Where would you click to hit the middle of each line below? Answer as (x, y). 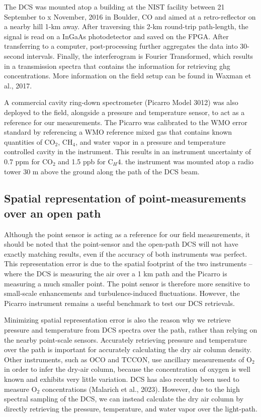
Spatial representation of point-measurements (125, 198)
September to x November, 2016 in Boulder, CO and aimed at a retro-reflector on (130, 16)
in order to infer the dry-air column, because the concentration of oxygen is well (127, 369)
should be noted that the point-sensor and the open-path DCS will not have (121, 244)
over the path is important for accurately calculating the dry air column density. (128, 349)
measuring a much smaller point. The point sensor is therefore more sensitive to (127, 283)
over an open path (53, 213)
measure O (21, 389)
